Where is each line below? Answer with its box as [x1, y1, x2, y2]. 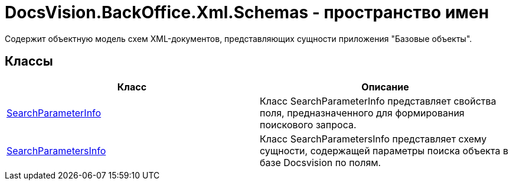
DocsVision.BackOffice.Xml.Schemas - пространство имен [5, 2, 489, 22]
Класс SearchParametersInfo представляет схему [260, 132, 487, 145]
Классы [5, 54, 53, 69]
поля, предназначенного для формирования [260, 106, 465, 119]
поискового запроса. [260, 118, 357, 131]
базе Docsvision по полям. [260, 156, 381, 168]
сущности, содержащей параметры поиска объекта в [260, 144, 508, 157]
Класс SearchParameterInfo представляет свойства [260, 95, 496, 107]
